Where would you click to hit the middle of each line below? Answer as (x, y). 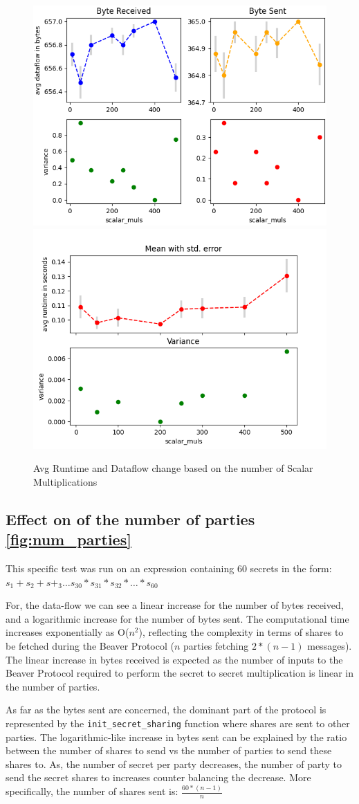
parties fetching (216, 645)
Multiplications (65, 481)
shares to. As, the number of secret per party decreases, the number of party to (174, 764)
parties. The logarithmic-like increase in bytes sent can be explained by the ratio (176, 737)
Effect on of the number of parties (130, 519)
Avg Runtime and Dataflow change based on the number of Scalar (173, 468)
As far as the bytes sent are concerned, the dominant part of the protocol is (166, 710)
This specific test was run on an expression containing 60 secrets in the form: (169, 568)
